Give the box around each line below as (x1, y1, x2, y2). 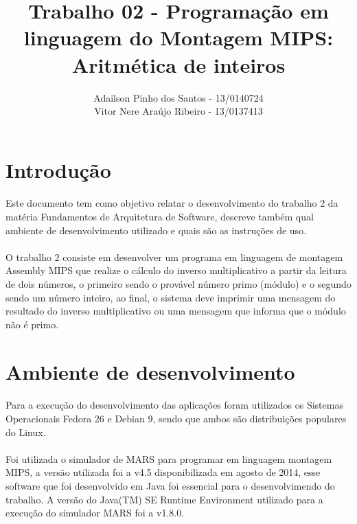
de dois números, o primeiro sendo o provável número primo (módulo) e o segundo (5, 277, 352, 291)
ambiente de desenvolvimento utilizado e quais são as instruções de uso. (5, 223, 307, 237)
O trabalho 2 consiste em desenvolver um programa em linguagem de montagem (5, 249, 343, 264)
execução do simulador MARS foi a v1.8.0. (5, 505, 185, 520)
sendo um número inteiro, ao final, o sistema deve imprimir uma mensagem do (5, 290, 336, 304)
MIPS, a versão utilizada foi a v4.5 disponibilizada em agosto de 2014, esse (5, 465, 321, 479)
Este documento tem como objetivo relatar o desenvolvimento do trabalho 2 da (5, 196, 338, 210)
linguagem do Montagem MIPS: (23, 23, 334, 52)
